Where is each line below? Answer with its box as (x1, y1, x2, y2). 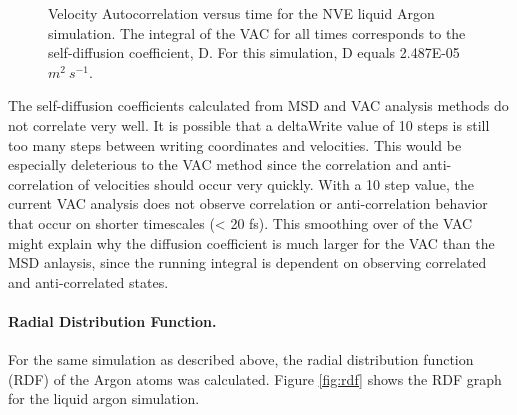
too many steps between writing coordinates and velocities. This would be (8, 134, 462, 155)
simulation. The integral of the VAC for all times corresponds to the (48, 22, 466, 43)
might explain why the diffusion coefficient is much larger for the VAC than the (8, 232, 495, 253)
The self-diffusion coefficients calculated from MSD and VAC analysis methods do (8, 95, 509, 116)
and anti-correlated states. (8, 271, 169, 292)
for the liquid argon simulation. (8, 388, 200, 409)
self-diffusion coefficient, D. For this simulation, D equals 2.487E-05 (48, 42, 460, 63)
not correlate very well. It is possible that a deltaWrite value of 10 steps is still (8, 114, 490, 135)
